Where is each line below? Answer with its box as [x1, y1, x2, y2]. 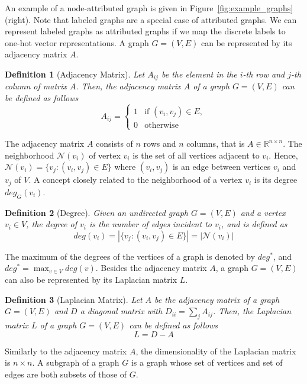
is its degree [254, 173, 298, 186]
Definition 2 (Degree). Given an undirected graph [5, 206, 188, 218]
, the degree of [26, 218, 77, 230]
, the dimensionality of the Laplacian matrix [135, 344, 296, 357]
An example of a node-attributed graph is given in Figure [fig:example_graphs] [5, 2, 293, 14]
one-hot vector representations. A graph [5, 36, 149, 49]
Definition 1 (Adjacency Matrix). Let [5, 67, 145, 80]
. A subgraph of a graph [32, 356, 119, 369]
